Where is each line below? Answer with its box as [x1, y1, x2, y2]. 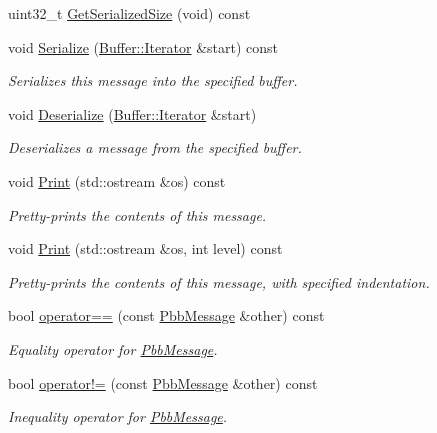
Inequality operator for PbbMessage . [8, 406, 228, 427]
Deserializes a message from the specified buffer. [8, 137, 302, 158]
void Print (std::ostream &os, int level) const [8, 238, 283, 259]
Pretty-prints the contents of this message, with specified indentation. [8, 271, 430, 292]
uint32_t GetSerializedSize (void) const [8, 3, 251, 23]
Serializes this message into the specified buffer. [8, 70, 298, 91]
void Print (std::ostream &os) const [8, 170, 226, 191]
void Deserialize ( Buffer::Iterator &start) [8, 103, 257, 124]
